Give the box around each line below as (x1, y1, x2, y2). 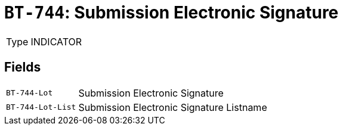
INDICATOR (30, 35, 82, 48)
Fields (4, 60, 41, 75)
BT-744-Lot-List (6, 103, 76, 112)
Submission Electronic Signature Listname (78, 101, 267, 113)
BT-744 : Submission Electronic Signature (4, 2, 339, 23)
